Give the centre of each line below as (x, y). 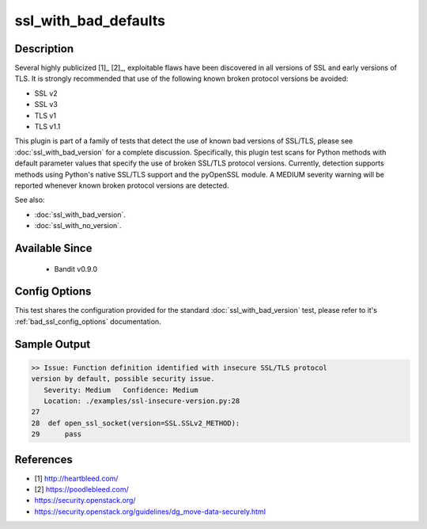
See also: (30, 200)
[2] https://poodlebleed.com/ (82, 489)
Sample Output (53, 344)
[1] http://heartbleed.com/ (76, 478)
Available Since (53, 248)
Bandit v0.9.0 (76, 268)
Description (44, 49)
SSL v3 (46, 105)
